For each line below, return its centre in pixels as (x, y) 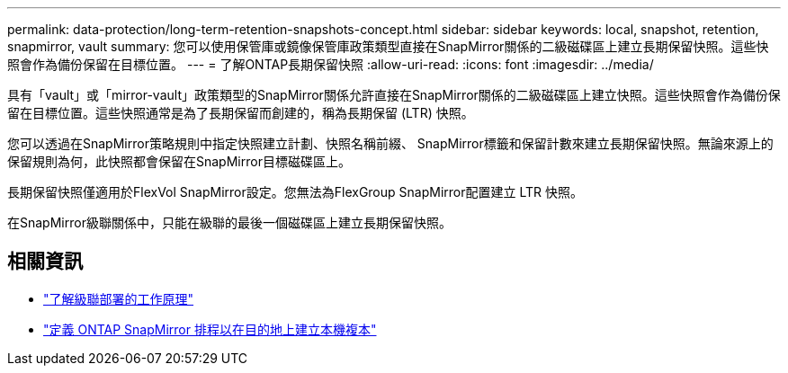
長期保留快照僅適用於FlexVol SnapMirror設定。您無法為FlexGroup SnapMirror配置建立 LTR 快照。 (295, 192)
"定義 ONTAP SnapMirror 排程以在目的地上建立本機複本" (210, 329)
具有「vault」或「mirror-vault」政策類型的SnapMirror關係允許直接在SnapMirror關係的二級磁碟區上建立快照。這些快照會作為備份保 (394, 95)
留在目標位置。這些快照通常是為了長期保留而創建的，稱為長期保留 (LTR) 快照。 (241, 113)
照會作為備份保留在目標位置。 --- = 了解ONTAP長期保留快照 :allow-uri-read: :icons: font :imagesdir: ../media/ (331, 64)
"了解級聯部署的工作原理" (119, 298)
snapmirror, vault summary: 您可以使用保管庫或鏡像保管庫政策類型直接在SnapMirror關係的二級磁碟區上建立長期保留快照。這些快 (388, 46)
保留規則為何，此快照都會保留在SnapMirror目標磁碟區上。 (179, 161)
